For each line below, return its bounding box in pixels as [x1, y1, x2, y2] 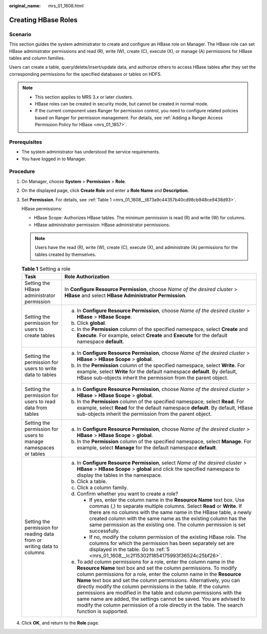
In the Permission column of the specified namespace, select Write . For [77, 362, 245, 369]
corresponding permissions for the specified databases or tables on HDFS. [9, 71, 162, 77]
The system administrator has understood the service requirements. [21, 149, 160, 155]
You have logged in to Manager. [21, 156, 87, 162]
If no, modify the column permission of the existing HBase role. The [89, 534, 247, 540]
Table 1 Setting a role [21, 265, 71, 272]
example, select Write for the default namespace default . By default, [77, 368, 237, 375]
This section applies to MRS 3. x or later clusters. [35, 94, 133, 100]
